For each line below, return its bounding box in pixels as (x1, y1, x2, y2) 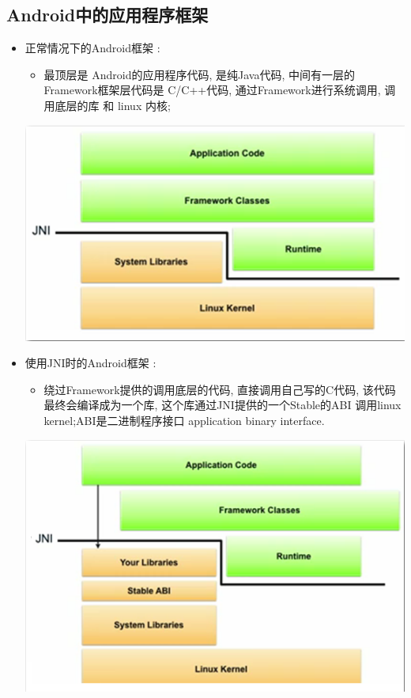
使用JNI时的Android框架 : (25, 355, 156, 371)
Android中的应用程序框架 (6, 2, 209, 27)
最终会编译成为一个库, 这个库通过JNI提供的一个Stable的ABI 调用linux (43, 396, 402, 413)
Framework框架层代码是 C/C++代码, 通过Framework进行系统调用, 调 (43, 82, 396, 98)
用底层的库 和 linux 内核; (43, 97, 171, 113)
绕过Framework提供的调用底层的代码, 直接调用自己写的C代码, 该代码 (43, 381, 396, 397)
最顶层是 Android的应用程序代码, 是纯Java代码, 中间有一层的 (43, 66, 356, 82)
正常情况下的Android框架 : (25, 40, 160, 56)
